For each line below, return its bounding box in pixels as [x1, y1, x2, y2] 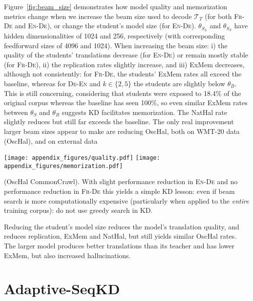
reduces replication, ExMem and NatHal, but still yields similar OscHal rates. [4, 231, 237, 241]
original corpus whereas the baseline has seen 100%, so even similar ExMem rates [4, 97, 248, 108]
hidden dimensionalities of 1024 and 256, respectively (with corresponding [4, 31, 225, 41]
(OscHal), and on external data [4, 135, 98, 146]
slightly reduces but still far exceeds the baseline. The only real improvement [4, 116, 234, 127]
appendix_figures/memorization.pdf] [4, 162, 123, 169]
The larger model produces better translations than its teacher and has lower [4, 241, 234, 251]
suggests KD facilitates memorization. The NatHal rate [62, 107, 227, 117]
